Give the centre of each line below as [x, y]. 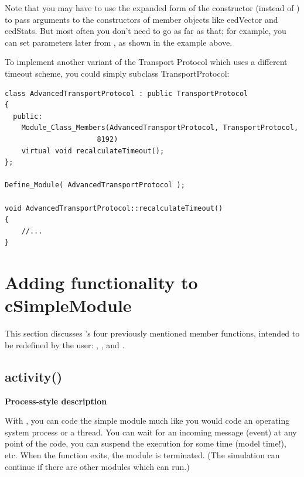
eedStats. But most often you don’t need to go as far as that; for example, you [146, 31]
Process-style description [56, 401]
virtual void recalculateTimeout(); [93, 151]
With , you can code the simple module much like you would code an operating [147, 421]
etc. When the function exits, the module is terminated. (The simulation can [142, 454]
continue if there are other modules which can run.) [97, 466]
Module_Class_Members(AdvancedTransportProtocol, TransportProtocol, [160, 128]
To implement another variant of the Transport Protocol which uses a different [146, 62]
